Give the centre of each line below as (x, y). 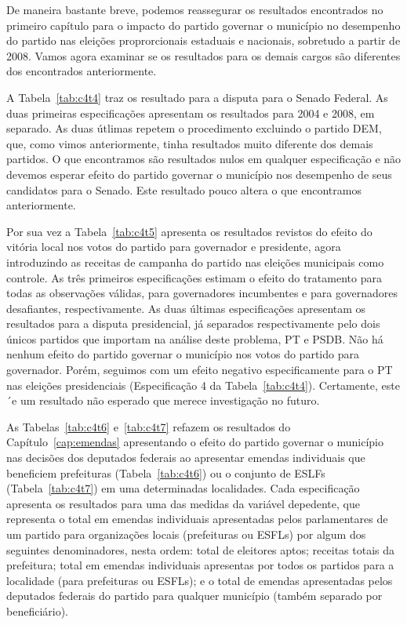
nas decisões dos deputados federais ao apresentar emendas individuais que (186, 458)
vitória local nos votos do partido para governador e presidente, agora (174, 247)
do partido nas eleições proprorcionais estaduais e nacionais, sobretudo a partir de (203, 40)
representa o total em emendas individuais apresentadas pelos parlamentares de (197, 519)
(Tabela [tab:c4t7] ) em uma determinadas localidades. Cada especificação (183, 488)
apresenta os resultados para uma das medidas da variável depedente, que (183, 503)
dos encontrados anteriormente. (82, 71)
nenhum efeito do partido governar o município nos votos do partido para (183, 354)
